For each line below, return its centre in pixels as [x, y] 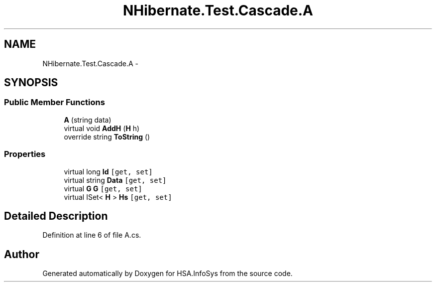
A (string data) [88, 120]
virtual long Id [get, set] [108, 171]
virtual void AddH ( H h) [102, 128]
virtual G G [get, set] [103, 188]
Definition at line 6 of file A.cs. [92, 235]
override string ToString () [107, 137]
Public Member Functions [54, 102]
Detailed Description [56, 216]
